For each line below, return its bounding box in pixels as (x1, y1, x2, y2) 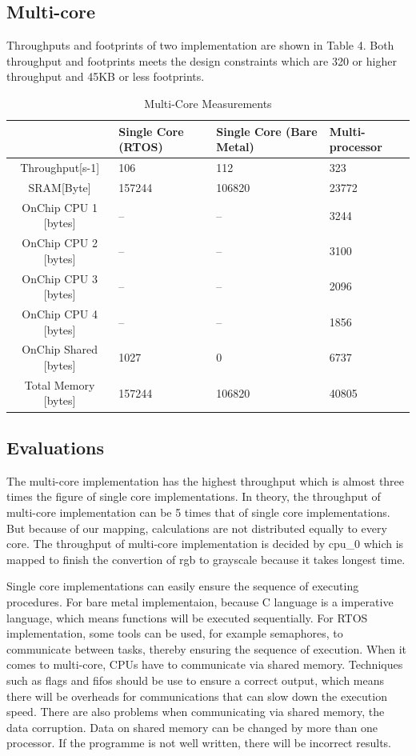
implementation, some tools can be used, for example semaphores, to (6, 625, 343, 642)
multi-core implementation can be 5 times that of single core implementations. (6, 503, 390, 520)
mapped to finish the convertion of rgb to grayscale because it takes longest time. (6, 550, 406, 567)
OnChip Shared (22, 341, 98, 358)
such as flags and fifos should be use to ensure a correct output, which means (6, 671, 385, 688)
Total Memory (24, 376, 95, 393)
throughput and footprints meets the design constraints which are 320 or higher (6, 52, 397, 69)
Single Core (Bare (216, 122, 318, 139)
